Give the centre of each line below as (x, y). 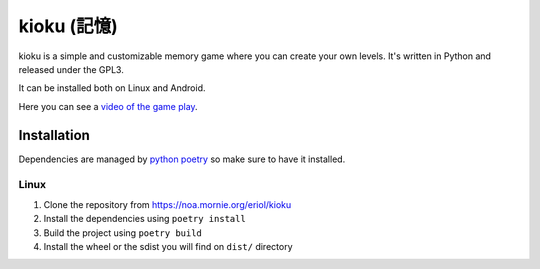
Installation (54, 135)
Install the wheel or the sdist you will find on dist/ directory (168, 246)
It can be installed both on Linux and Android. (112, 88)
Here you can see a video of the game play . (108, 106)
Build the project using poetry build (122, 232)
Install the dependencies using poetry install (145, 219)
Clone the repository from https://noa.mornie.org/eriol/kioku (167, 204)
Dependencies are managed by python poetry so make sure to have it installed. (182, 159)
